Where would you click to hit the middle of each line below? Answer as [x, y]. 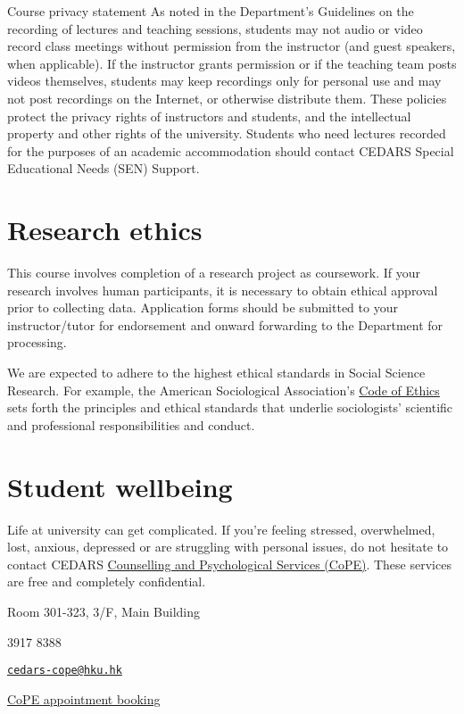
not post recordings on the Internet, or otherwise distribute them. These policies [227, 98]
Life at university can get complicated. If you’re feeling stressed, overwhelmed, [221, 529]
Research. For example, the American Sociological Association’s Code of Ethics [224, 390]
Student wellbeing [120, 486]
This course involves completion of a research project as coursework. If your [214, 273]
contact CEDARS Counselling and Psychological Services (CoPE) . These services [229, 564]
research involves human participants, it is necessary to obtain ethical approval [223, 290]
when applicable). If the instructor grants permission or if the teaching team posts [232, 63]
